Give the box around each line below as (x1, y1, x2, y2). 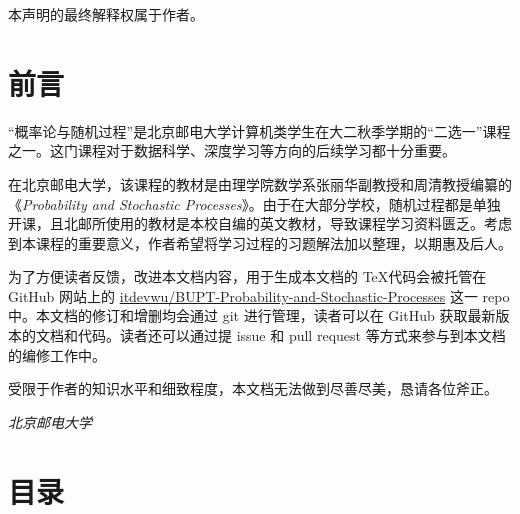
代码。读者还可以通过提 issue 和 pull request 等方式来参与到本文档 (77, 325, 506, 346)
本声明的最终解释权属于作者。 (8, 4, 204, 24)
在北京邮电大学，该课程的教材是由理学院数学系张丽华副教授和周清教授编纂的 (8, 173, 512, 194)
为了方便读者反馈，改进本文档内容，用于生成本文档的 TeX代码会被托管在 (8, 266, 487, 287)
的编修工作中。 (8, 344, 106, 365)
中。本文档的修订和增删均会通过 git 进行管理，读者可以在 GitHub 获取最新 (8, 305, 496, 326)
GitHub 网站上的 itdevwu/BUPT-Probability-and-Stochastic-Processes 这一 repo (8, 285, 510, 306)
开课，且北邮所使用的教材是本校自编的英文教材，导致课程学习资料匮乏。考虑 (8, 213, 512, 234)
